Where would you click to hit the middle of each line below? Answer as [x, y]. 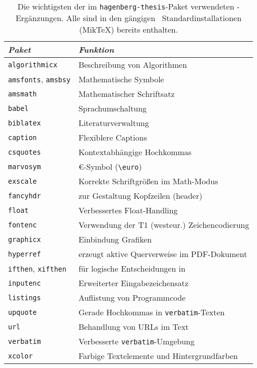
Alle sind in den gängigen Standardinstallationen [154, 18]
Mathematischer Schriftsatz [126, 94]
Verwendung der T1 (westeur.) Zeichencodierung [164, 225]
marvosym [25, 166]
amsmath [23, 94]
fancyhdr [25, 196]
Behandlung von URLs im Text [134, 327]
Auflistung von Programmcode [132, 297]
